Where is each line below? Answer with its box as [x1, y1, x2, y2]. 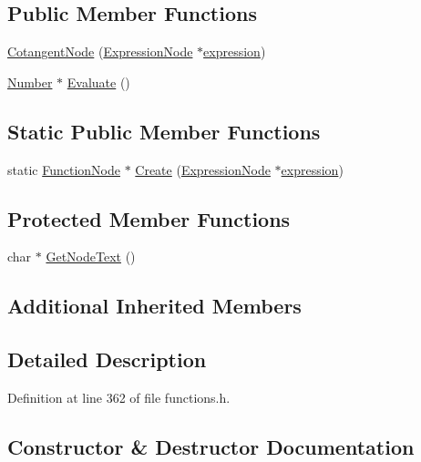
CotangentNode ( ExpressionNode [7, 42, 193, 61]
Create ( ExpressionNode [135, 159, 271, 179]
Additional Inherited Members [7, 292, 302, 320]
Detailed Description [7, 345, 207, 374]
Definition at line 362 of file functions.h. [7, 387, 231, 406]
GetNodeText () [46, 247, 136, 266]
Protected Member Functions [7, 204, 291, 232]
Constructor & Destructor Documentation [7, 432, 415, 460]
